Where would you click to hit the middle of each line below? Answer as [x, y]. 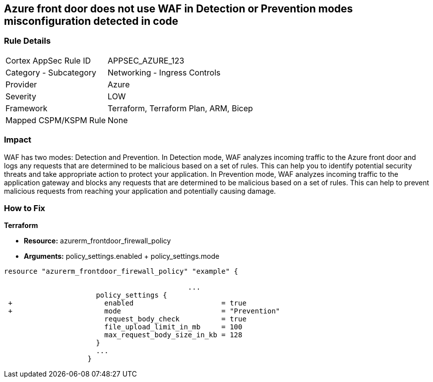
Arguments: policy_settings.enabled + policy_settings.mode [122, 256]
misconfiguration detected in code [91, 21]
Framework [27, 108]
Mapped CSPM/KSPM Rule [56, 120]
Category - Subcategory [51, 72]
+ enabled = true [127, 303]
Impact [18, 140]
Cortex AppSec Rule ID [48, 60]
